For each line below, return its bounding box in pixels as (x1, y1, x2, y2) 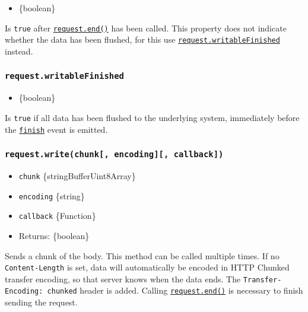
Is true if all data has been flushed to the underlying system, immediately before (5, 111, 300, 123)
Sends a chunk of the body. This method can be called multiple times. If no (5, 249, 280, 262)
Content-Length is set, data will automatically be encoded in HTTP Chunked (5, 261, 290, 273)
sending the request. (5, 296, 78, 308)
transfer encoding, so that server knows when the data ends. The (5, 272, 241, 285)
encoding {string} (18, 189, 85, 202)
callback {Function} (18, 209, 96, 222)
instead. (5, 44, 33, 57)
